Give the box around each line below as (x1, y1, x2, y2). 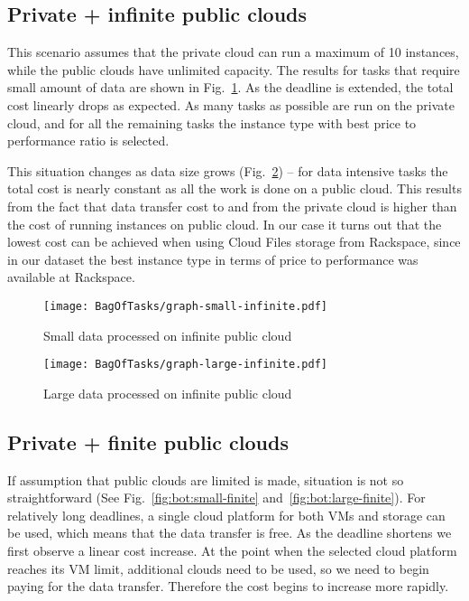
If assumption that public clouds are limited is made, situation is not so (7, 470, 404, 489)
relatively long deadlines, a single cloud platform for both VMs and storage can (7, 505, 446, 524)
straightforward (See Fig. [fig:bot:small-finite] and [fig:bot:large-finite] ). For (7, 488, 426, 507)
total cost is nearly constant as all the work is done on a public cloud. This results (7, 179, 462, 198)
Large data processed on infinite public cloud (43, 383, 292, 402)
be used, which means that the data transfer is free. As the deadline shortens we (7, 523, 452, 542)
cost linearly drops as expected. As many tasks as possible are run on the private (7, 95, 455, 114)
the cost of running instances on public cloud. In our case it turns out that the (7, 214, 442, 233)
